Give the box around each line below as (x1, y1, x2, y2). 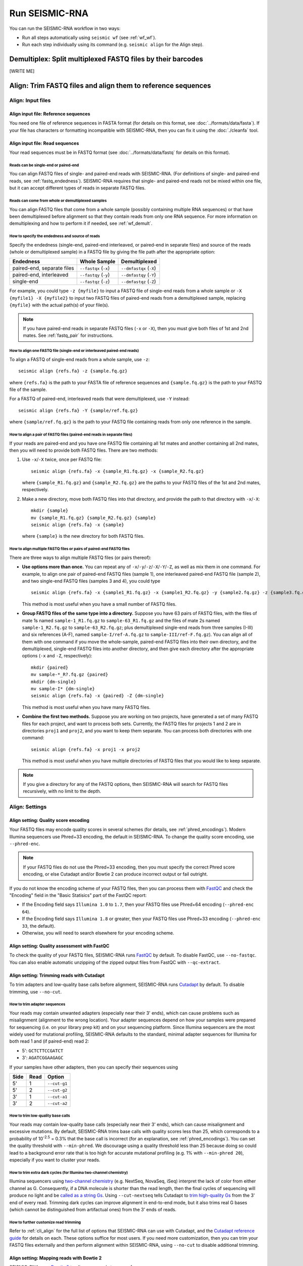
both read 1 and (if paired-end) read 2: (9, 1038, 89, 1044)
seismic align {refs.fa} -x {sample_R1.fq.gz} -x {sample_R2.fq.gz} (31, 468, 204, 474)
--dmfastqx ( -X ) (121, 265, 156, 272)
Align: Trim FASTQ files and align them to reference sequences (9, 82, 212, 90)
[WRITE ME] (9, 68, 35, 74)
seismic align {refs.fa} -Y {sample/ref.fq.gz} (18, 408, 138, 413)
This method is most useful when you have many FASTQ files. (22, 704, 151, 710)
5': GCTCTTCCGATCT (22, 1047, 64, 1053)
